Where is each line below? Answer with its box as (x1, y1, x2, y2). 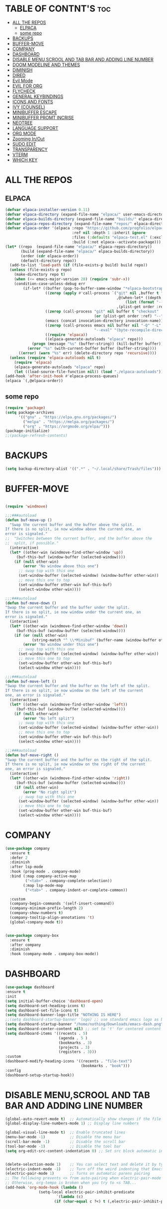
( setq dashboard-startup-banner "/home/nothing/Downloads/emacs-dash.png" (5, 1022, 164, 1027)
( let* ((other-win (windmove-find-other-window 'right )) (9, 776, 130, 781)
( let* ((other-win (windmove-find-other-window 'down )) (9, 623, 128, 628)
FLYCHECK (12, 88, 36, 94)
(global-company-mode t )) (9, 919, 64, 924)
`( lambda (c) (56, 1194, 83, 1199)
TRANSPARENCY (12, 146, 48, 152)
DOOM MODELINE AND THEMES (12, 62, 81, 68)
